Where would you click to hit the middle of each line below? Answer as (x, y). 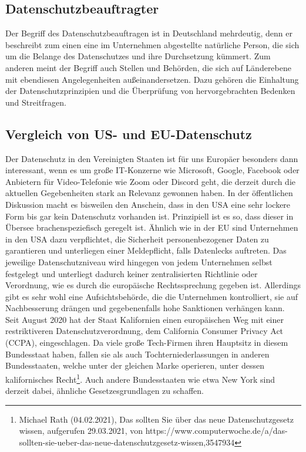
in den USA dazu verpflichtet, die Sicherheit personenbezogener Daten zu (137, 239)
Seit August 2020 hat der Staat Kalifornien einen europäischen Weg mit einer (144, 319)
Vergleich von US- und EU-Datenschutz (129, 134)
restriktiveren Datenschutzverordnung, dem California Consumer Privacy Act (144, 331)
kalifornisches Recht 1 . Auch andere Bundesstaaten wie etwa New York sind (140, 378)
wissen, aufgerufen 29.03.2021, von (81, 431)
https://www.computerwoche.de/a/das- (216, 431)
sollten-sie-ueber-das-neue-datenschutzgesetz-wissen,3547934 (127, 442)
